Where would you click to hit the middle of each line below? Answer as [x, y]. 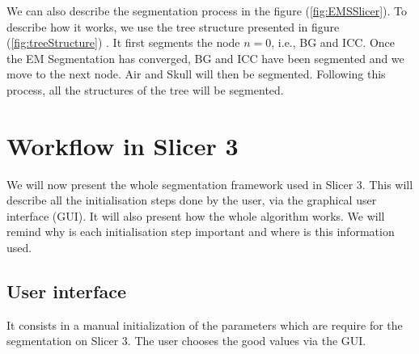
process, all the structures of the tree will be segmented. [145, 89]
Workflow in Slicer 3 [123, 145]
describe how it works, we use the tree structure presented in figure [173, 26]
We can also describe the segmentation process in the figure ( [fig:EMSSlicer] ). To [207, 11]
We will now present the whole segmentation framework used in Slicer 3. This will [210, 184]
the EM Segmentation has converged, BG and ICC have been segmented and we [205, 58]
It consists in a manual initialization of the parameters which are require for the [205, 324]
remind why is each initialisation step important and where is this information [201, 232]
